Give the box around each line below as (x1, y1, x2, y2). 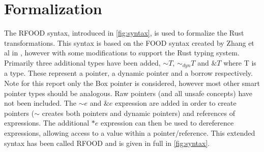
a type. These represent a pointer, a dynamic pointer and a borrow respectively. (4, 68, 253, 78)
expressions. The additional (4, 117, 90, 128)
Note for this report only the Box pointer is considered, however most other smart (4, 77, 260, 88)
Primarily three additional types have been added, (4, 57, 161, 68)
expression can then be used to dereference (100, 117, 234, 128)
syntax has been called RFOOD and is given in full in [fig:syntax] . (4, 137, 210, 148)
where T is (223, 57, 256, 68)
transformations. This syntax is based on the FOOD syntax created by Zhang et (4, 37, 254, 48)
